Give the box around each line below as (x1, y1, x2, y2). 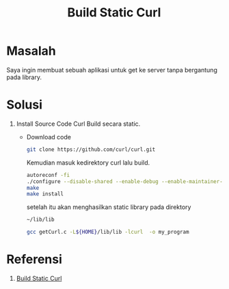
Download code (26, 133, 71, 141)
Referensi (6, 251, 63, 267)
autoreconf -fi (26, 171, 70, 178)
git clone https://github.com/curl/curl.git (26, 146, 156, 153)
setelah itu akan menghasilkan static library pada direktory (26, 203, 191, 211)
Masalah (6, 43, 56, 59)
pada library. (6, 73, 42, 81)
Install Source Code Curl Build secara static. (16, 120, 141, 128)
